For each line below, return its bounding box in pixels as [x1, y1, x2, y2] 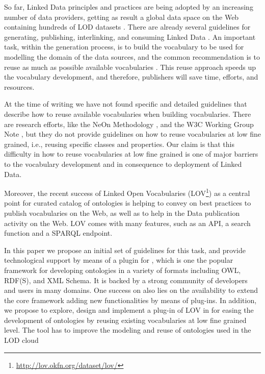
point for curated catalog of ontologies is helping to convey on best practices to [4, 197, 251, 208]
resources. [4, 81, 35, 92]
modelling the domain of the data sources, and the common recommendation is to [4, 51, 260, 62]
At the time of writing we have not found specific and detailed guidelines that [4, 98, 247, 109]
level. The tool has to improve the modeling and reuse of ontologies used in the [4, 325, 251, 335]
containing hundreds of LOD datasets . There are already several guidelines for [4, 21, 251, 32]
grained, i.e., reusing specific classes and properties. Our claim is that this [4, 138, 234, 149]
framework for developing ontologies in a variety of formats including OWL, [4, 264, 241, 275]
